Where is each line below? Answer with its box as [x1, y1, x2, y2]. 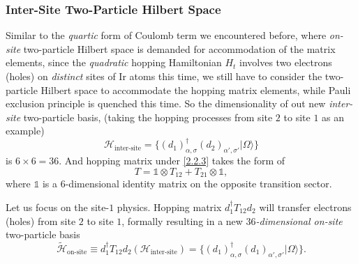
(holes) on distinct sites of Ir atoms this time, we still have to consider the [6, 69, 322, 83]
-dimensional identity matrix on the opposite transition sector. [65, 176, 332, 191]
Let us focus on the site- [6, 199, 110, 214]
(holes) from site [6, 213, 76, 228]
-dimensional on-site [255, 213, 343, 228]
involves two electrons [239, 55, 332, 70]
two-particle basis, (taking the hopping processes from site [23, 109, 273, 124]
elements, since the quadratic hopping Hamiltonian [6, 55, 222, 70]
